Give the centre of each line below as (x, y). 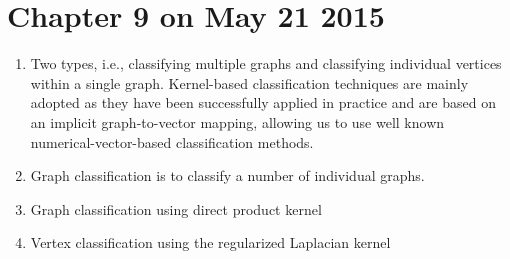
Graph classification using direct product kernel (176, 208)
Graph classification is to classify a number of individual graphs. (227, 175)
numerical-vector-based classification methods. (172, 141)
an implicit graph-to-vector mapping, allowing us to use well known (237, 121)
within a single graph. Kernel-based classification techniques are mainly (249, 82)
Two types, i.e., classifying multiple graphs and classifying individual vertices (266, 63)
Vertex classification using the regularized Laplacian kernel (210, 242)
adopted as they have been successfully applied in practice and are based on (263, 102)
